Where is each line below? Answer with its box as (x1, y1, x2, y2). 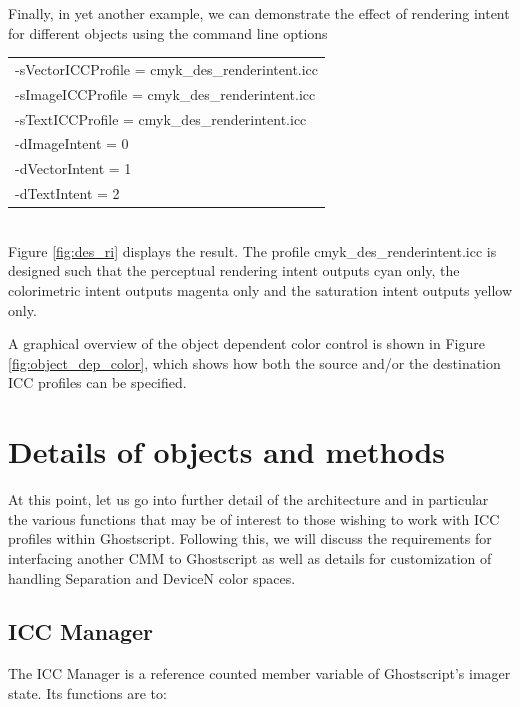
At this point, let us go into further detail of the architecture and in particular (8, 489, 489, 510)
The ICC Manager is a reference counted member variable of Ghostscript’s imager (8, 663, 511, 684)
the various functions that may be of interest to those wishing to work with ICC (8, 508, 500, 529)
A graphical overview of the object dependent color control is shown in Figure (8, 333, 485, 354)
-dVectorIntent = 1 (15, 158, 132, 179)
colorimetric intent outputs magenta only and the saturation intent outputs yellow (8, 280, 512, 301)
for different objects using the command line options (8, 22, 328, 43)
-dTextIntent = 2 (15, 183, 120, 204)
